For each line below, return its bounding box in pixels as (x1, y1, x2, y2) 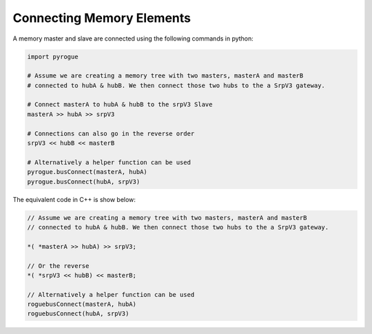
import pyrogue (27, 52, 79, 60)
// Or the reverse (27, 262, 90, 269)
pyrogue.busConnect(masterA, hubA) (27, 168, 147, 176)
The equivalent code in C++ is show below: (12, 195, 136, 203)
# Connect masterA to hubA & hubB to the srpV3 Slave (27, 100, 213, 109)
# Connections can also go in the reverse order (27, 129, 195, 137)
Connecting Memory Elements (12, 10, 191, 25)
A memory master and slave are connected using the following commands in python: (12, 34, 254, 43)
